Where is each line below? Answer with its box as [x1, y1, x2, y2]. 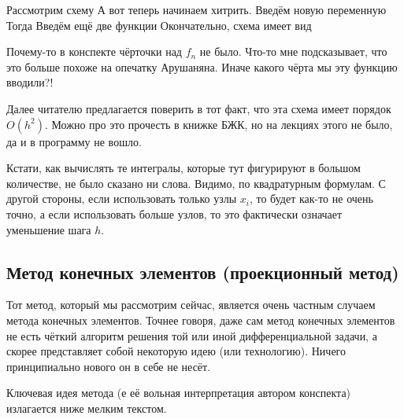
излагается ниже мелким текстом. [6, 399, 167, 416]
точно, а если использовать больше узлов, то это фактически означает [6, 205, 343, 222]
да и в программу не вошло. [6, 133, 142, 149]
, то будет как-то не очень [249, 190, 373, 207]
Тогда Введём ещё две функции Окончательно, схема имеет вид [6, 17, 312, 33]
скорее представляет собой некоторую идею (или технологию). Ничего [6, 343, 346, 359]
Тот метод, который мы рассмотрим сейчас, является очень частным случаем [6, 296, 376, 313]
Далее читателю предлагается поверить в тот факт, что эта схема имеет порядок [6, 100, 391, 116]
